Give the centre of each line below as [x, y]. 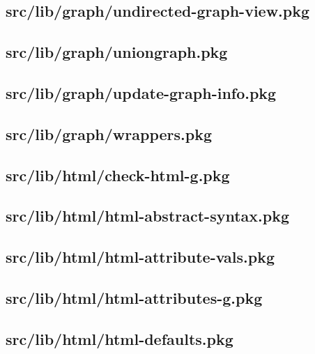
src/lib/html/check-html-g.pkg [118, 175]
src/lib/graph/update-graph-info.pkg [141, 92]
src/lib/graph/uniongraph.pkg [117, 52]
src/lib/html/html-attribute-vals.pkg [140, 257]
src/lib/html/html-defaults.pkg [120, 338]
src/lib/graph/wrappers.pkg [109, 133]
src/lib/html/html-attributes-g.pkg [134, 297]
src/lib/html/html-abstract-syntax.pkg [147, 216]
